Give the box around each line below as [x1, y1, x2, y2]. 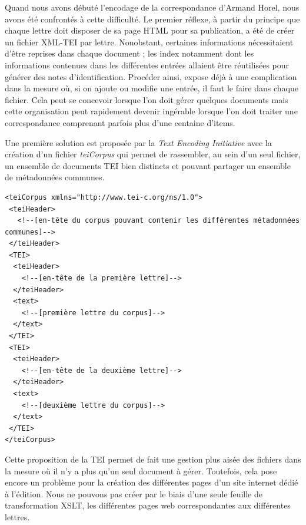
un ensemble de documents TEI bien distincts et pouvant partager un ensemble [5, 159, 291, 171]
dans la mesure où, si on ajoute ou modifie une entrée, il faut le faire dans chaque [5, 82, 298, 94]
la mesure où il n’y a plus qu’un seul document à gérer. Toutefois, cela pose [5, 464, 277, 477]
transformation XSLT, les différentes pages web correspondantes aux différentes [5, 499, 291, 511]
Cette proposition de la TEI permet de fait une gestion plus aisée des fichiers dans [5, 453, 301, 465]
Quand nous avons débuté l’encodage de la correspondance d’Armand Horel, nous [5, 1, 300, 13]
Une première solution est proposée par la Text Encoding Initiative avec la [5, 136, 272, 148]
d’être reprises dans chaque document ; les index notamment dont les [5, 47, 254, 60]
